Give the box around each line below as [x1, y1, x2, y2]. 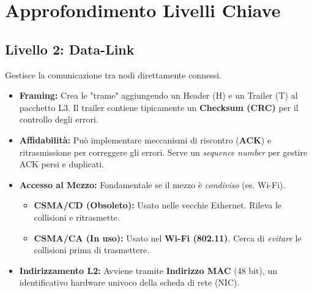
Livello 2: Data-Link [5, 39, 135, 58]
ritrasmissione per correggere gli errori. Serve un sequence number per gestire [19, 145, 308, 158]
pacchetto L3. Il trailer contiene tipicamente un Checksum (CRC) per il [19, 101, 299, 113]
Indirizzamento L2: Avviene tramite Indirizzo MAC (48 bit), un [19, 264, 278, 276]
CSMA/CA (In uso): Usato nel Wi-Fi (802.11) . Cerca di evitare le [34, 231, 302, 244]
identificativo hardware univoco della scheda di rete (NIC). [19, 276, 240, 289]
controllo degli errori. [19, 113, 98, 126]
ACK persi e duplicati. [19, 158, 104, 170]
